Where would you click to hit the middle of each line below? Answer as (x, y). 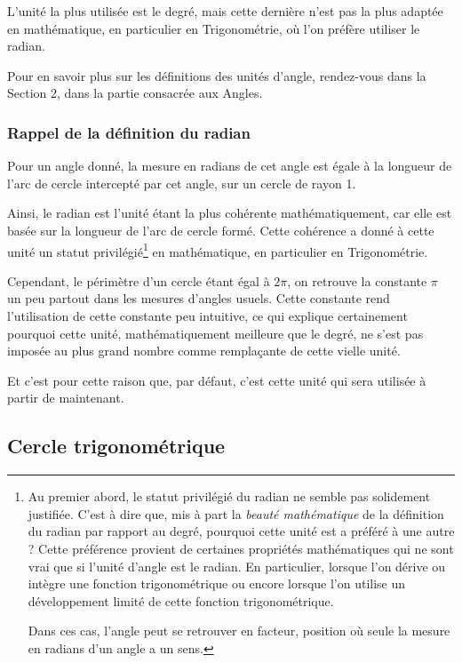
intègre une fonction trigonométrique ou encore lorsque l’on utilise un (217, 583)
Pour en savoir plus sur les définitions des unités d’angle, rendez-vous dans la (217, 75)
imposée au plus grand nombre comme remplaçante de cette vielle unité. (204, 351)
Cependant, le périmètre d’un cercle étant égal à (139, 280)
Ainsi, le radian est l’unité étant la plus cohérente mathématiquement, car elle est (230, 213)
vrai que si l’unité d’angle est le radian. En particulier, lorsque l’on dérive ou (237, 566)
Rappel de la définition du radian (129, 132)
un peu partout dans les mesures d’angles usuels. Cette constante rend (199, 298)
